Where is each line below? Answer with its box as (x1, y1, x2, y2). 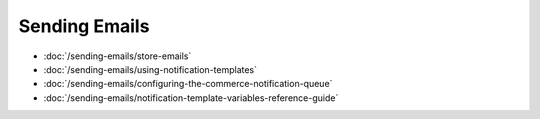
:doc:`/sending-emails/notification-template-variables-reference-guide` (43, 91, 339, 104)
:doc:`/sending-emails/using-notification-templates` (43, 63, 258, 75)
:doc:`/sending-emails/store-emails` (43, 50, 192, 62)
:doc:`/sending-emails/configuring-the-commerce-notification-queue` (43, 78, 333, 90)
